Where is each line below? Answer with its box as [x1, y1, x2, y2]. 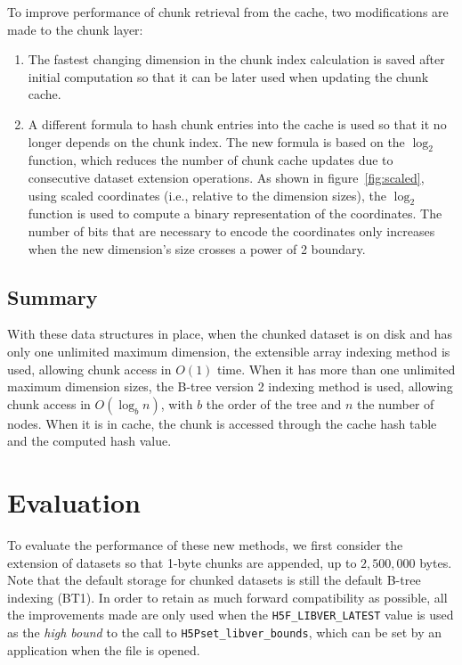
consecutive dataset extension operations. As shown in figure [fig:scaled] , [28, 168, 425, 186]
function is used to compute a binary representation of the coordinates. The [28, 204, 442, 223]
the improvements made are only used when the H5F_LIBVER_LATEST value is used [7, 605, 454, 624]
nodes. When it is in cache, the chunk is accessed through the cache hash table [7, 414, 437, 432]
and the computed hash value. [7, 431, 172, 450]
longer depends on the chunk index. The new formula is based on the [28, 132, 405, 151]
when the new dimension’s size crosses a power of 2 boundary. [28, 239, 366, 258]
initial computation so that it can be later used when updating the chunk [28, 67, 429, 86]
